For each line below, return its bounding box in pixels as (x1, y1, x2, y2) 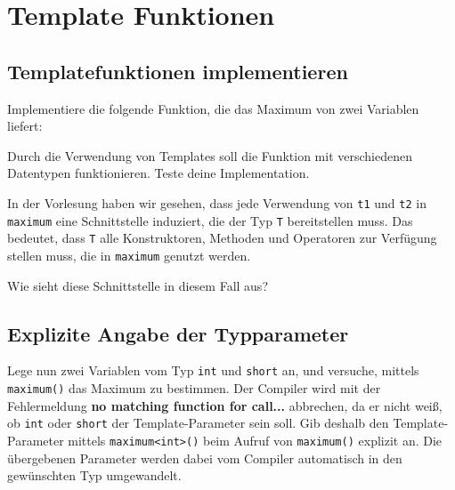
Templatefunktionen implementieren (7, 57, 348, 84)
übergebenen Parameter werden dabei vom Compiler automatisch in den (7, 448, 402, 467)
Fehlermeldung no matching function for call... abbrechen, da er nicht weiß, (7, 396, 443, 414)
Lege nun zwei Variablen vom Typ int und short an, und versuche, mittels (7, 361, 419, 380)
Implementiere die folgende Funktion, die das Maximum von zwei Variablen (7, 99, 419, 117)
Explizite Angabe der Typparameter (7, 319, 349, 347)
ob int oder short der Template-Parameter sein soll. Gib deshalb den (7, 414, 389, 432)
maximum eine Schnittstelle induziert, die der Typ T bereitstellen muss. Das (7, 211, 413, 229)
